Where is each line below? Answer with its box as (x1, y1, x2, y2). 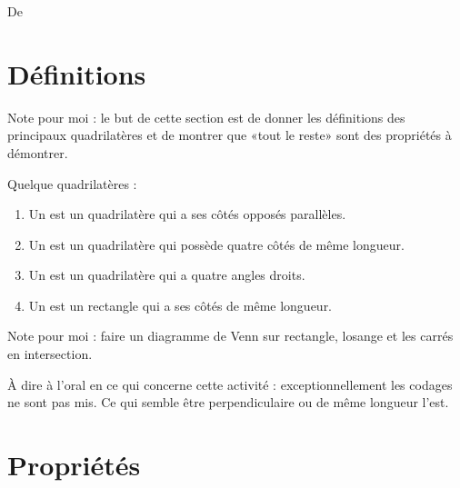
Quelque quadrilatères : (7, 174, 137, 193)
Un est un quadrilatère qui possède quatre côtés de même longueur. (28, 234, 405, 254)
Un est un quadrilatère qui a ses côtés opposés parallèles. (28, 204, 346, 224)
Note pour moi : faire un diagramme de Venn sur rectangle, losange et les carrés (7, 326, 454, 345)
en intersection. (7, 344, 93, 364)
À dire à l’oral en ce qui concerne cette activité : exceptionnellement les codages (7, 374, 453, 393)
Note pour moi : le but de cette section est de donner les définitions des (7, 107, 405, 126)
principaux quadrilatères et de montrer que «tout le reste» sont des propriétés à (7, 125, 452, 144)
